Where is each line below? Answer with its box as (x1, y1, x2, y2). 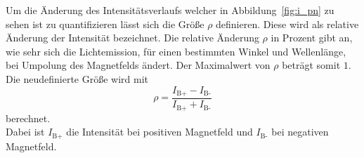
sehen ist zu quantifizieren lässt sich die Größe (6, 16, 204, 31)
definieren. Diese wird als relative (216, 16, 359, 31)
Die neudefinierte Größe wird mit (6, 71, 149, 86)
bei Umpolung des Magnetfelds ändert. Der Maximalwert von (6, 58, 271, 72)
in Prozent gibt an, (271, 30, 353, 45)
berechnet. (6, 110, 51, 125)
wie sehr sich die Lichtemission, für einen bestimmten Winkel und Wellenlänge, (6, 44, 346, 58)
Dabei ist (6, 124, 45, 139)
